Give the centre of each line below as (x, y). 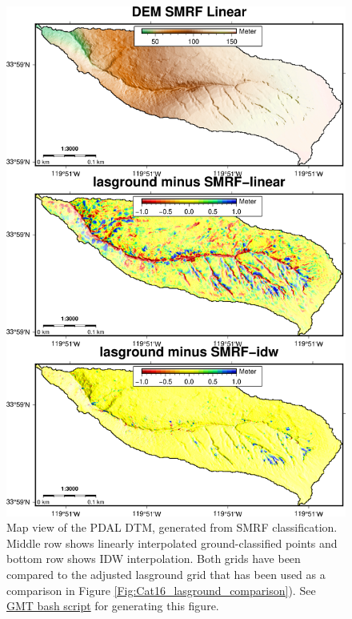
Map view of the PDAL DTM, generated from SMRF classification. (172, 527)
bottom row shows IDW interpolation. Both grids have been (154, 559)
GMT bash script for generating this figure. (113, 606)
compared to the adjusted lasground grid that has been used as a (166, 574)
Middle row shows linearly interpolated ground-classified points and (172, 543)
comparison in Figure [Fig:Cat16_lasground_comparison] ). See (161, 590)
